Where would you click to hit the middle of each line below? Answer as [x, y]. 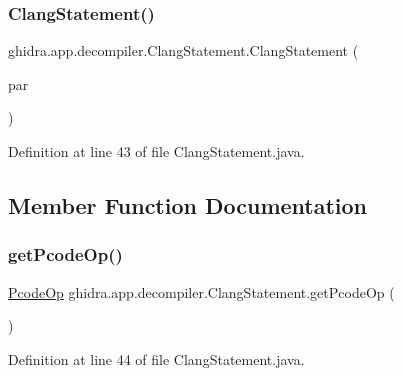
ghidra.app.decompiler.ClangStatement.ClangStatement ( [183, 50]
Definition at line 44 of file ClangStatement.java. [156, 358]
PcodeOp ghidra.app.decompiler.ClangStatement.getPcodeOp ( [201, 291]
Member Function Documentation [188, 204]
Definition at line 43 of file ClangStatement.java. [156, 151]
